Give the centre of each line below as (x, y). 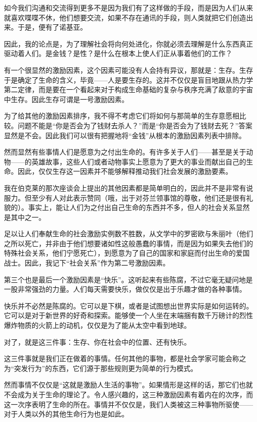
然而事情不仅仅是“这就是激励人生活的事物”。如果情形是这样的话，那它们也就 (128, 385)
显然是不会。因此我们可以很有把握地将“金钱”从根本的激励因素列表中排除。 (125, 135)
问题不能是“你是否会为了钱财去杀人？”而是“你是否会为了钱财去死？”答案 (135, 125)
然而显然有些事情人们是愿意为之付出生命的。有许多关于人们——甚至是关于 (125, 152)
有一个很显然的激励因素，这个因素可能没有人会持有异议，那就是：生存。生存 (128, 70)
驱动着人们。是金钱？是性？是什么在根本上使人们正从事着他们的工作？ (118, 53)
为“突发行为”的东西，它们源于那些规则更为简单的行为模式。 (101, 368)
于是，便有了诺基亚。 (52, 27)
